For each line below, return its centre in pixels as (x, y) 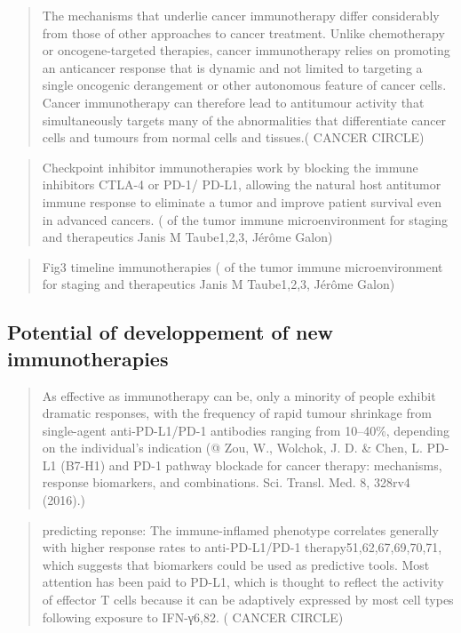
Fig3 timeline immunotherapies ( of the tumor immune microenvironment (242, 266)
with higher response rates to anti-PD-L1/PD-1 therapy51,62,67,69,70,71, (242, 547)
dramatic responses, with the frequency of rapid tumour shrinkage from (237, 413)
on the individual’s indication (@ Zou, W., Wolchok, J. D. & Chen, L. (232, 448)
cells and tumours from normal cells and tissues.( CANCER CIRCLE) (233, 137)
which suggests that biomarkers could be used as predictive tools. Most (236, 564)
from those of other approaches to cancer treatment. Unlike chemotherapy (243, 32)
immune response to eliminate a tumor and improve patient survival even (242, 201)
